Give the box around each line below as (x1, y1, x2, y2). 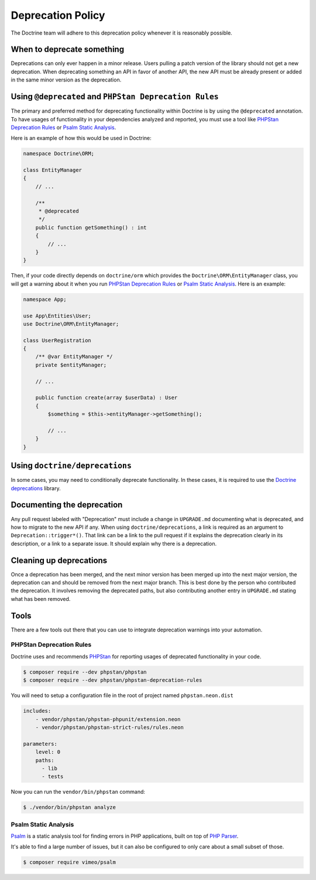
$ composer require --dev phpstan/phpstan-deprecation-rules (23, 677, 202, 684)
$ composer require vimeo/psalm (23, 859, 116, 866)
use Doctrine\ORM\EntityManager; (23, 320, 119, 327)
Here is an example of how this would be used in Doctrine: (11, 135, 152, 142)
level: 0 (35, 749, 61, 756)
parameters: (23, 740, 58, 747)
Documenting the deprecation (11, 500, 123, 510)
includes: (23, 708, 51, 715)
